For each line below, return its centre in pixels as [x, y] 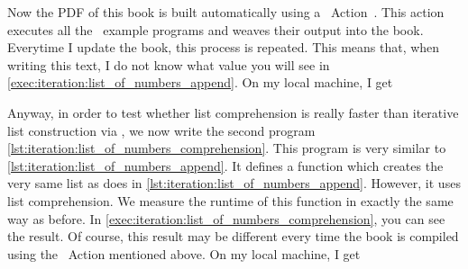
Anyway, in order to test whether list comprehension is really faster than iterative [233, 112]
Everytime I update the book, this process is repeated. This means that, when [224, 47]
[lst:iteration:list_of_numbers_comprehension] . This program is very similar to [227, 148]
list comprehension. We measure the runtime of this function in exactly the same [230, 200]
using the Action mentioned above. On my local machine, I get [184, 253]
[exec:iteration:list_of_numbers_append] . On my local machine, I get [200, 82]
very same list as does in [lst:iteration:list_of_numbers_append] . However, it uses [234, 183]
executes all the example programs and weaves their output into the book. [216, 29]
